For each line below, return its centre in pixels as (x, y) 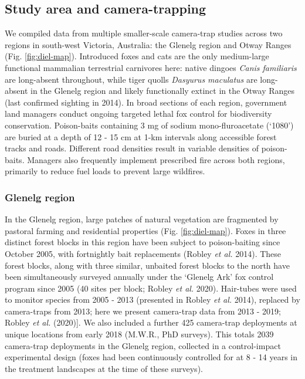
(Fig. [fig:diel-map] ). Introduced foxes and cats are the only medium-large (137, 56)
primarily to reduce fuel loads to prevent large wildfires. (105, 171)
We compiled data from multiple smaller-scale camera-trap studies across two (144, 33)
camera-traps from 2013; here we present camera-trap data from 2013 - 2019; (143, 311)
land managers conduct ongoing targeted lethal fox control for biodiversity (138, 114)
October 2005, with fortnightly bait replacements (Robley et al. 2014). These (143, 253)
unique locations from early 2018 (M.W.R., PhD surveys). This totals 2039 (139, 334)
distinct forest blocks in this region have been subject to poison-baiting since (143, 242)
